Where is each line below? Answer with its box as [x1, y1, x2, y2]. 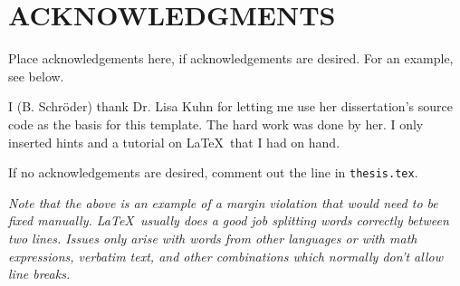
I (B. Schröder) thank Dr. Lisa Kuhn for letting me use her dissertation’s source [8, 97, 453, 116]
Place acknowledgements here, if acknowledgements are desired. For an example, [8, 49, 454, 68]
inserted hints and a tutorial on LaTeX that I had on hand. [8, 132, 340, 151]
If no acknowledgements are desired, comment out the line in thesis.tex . [8, 163, 418, 182]
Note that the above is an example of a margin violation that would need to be [8, 193, 438, 212]
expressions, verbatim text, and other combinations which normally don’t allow [8, 246, 443, 265]
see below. [8, 66, 64, 85]
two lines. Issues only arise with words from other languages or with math [8, 228, 417, 247]
